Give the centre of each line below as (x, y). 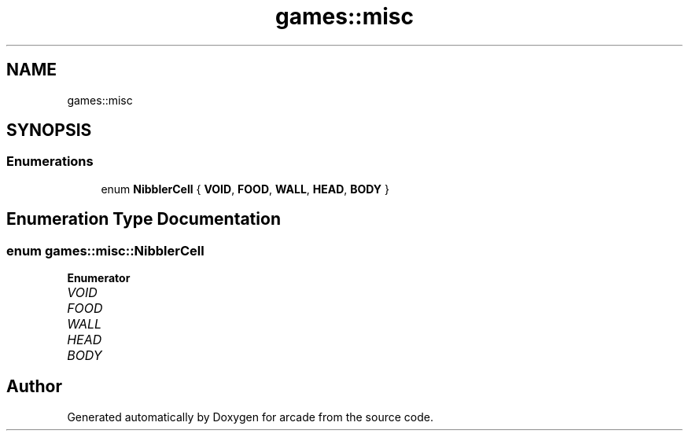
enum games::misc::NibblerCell (105, 250)
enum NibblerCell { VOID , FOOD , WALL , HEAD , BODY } (245, 189)
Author (34, 387)
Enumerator (99, 278)
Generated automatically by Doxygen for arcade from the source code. (250, 417)
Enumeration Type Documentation (144, 219)
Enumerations (50, 162)
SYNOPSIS (49, 130)
